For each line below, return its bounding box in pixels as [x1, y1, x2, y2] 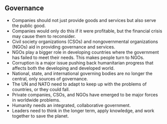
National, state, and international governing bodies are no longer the [11, 70, 153, 76]
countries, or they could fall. [11, 86, 70, 92]
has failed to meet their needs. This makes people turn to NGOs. [11, 54, 144, 60]
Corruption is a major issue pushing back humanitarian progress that [11, 59, 153, 65]
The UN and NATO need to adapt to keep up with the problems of [11, 81, 147, 87]
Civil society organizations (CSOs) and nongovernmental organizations [11, 38, 158, 44]
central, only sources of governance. [11, 75, 88, 81]
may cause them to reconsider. [11, 33, 76, 39]
